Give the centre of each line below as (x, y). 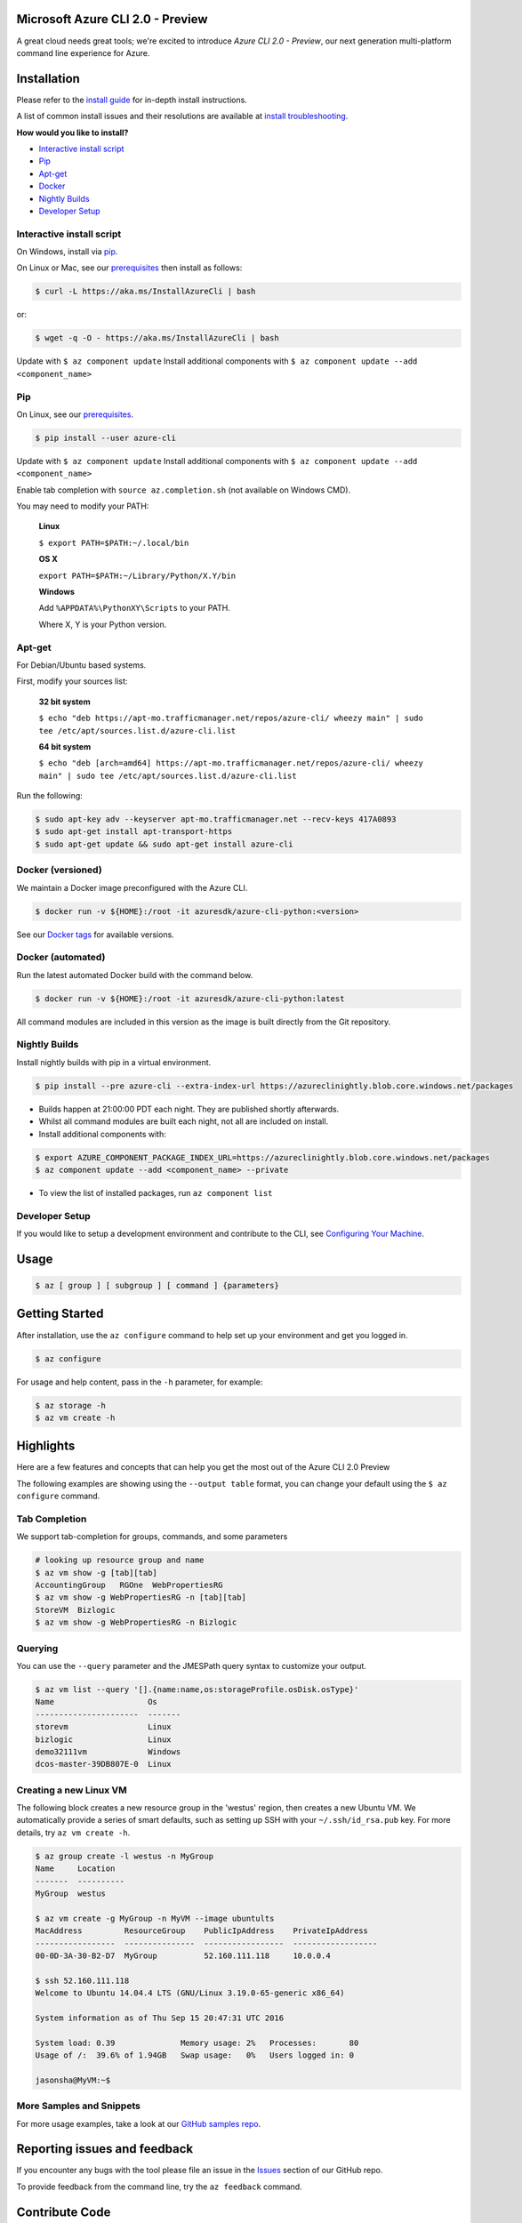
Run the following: (50, 796)
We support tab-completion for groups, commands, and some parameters (152, 1537)
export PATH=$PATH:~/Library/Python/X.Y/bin (137, 575)
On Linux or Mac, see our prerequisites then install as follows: (129, 268)
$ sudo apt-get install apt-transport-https (134, 832)
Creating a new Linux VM (72, 1790)
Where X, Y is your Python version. (103, 624)
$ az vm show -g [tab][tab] (96, 1573)
